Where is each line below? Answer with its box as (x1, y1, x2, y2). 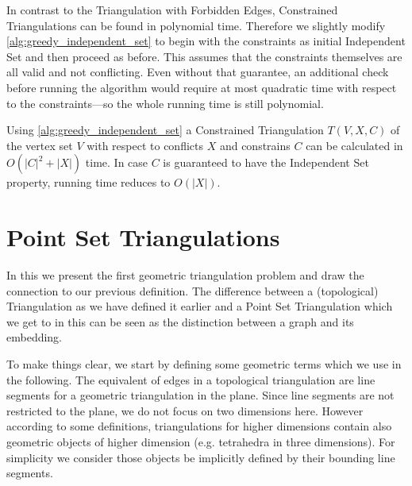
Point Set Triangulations (6, 221, 280, 253)
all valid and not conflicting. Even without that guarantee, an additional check (6, 64, 389, 80)
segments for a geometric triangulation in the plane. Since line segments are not (6, 387, 395, 403)
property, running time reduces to (6, 174, 171, 191)
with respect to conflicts (87, 137, 203, 153)
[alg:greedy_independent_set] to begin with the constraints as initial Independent (6, 33, 406, 49)
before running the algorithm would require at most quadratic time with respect (6, 79, 397, 95)
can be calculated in (306, 137, 403, 153)
